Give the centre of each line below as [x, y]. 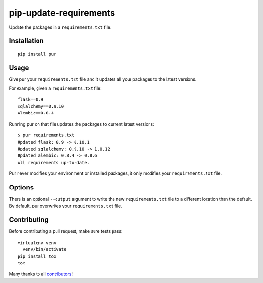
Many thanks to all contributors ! [41, 274]
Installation [26, 41]
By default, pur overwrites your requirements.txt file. [66, 206]
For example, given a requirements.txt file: [55, 88]
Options [21, 187]
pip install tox [37, 256]
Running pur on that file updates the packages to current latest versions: [82, 124]
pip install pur [37, 54]
